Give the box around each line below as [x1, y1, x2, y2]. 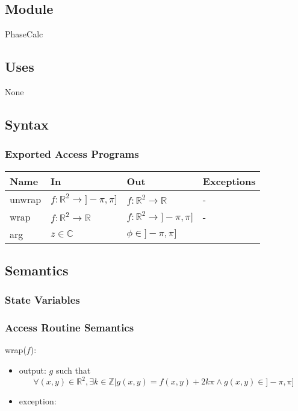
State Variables [5, 292, 80, 307]
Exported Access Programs [5, 146, 139, 162]
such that [55, 364, 91, 377]
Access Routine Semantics [5, 320, 134, 335]
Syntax [5, 115, 49, 133]
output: [19, 364, 46, 377]
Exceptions [202, 174, 256, 188]
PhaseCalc [5, 28, 43, 40]
